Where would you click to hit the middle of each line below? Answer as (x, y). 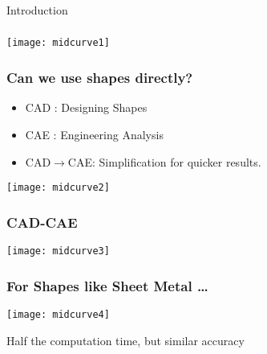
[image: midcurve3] (58, 251)
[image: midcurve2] (58, 188)
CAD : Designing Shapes (86, 107)
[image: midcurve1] (58, 43)
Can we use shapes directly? (100, 78)
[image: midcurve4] (58, 314)
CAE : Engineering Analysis (94, 134)
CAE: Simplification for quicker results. (164, 161)
